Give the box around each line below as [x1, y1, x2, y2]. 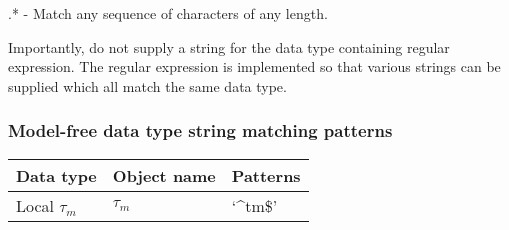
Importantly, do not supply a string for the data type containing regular [8, 36, 450, 57]
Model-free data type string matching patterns [8, 118, 393, 143]
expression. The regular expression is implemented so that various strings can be [8, 56, 501, 77]
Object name [112, 163, 216, 187]
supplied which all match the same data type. [8, 75, 287, 96]
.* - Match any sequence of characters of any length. [8, 3, 328, 23]
